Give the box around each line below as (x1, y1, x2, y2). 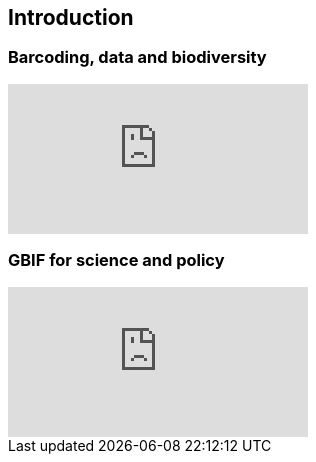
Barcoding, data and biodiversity (8, 47, 267, 68)
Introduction (8, 5, 134, 30)
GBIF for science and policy (8, 250, 225, 271)
